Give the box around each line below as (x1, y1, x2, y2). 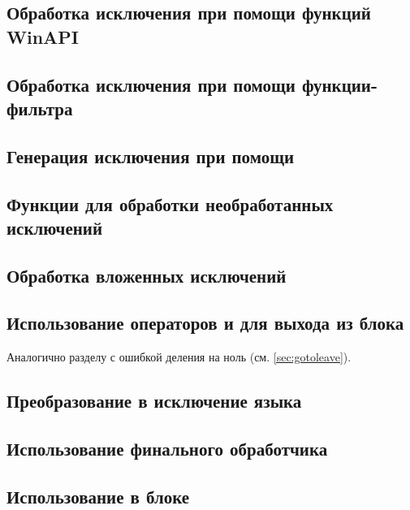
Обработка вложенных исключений (6, 262, 287, 287)
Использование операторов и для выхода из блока (6, 310, 404, 335)
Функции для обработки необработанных (6, 191, 334, 216)
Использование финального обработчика (6, 436, 328, 461)
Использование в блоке (6, 483, 190, 508)
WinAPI (6, 24, 79, 49)
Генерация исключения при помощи (6, 143, 295, 168)
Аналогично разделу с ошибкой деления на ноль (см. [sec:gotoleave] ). (6, 348, 352, 365)
